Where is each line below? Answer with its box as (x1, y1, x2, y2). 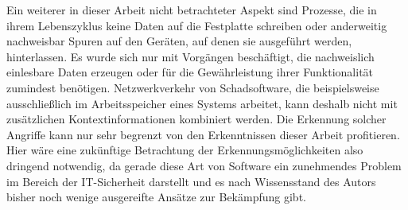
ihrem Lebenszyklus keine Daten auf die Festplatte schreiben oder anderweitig (6, 17, 387, 33)
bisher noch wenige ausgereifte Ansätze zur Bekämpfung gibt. (6, 189, 306, 205)
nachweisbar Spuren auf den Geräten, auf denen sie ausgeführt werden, (6, 33, 352, 49)
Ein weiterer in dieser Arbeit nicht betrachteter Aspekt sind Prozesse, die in (6, 2, 377, 17)
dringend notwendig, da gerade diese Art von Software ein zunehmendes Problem (6, 157, 402, 173)
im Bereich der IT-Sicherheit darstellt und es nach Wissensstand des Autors (6, 173, 376, 189)
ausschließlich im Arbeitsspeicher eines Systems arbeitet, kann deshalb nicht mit (6, 95, 398, 111)
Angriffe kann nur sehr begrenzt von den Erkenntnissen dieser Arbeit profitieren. (6, 126, 400, 142)
